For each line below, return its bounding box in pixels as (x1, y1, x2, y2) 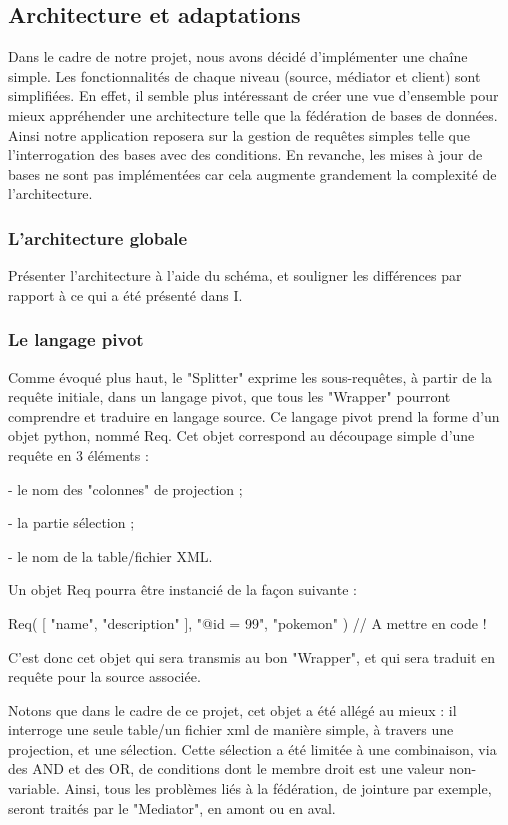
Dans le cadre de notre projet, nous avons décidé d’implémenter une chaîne (8, 46, 468, 67)
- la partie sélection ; (8, 512, 135, 533)
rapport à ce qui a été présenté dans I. (8, 284, 243, 305)
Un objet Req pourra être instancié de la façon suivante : (8, 579, 357, 600)
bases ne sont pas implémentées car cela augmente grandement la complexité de (8, 163, 497, 184)
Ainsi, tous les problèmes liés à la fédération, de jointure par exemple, (64, 778, 492, 799)
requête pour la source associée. (8, 666, 201, 687)
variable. (8, 778, 60, 799)
